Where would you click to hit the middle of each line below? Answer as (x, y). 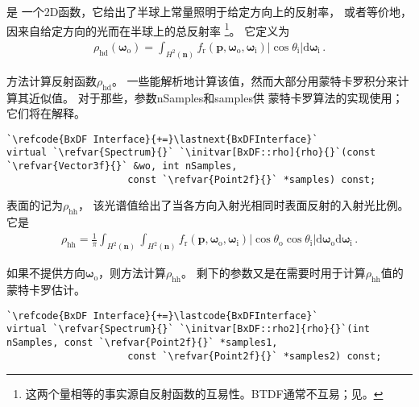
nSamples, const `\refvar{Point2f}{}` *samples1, (142, 342)
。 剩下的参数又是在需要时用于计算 (274, 273)
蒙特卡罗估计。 (46, 289)
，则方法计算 (133, 273)
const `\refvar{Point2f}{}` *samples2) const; (255, 356)
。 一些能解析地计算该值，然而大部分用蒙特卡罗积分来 (255, 80)
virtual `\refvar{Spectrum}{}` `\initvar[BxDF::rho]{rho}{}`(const (191, 153)
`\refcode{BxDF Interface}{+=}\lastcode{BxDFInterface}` (162, 316)
